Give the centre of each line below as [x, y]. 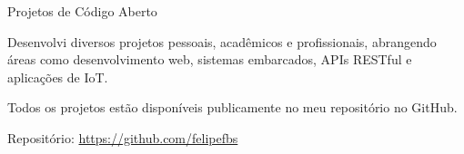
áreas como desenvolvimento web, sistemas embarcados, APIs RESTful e [210, 59]
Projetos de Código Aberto [82, 11]
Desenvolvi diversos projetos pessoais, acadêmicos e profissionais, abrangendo [222, 41]
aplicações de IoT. [58, 77]
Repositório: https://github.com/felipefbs [123, 137]
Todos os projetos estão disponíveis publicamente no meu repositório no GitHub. [232, 107]
